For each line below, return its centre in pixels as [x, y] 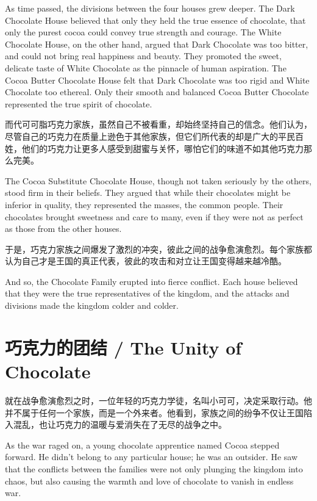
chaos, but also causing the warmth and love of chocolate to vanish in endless [149, 481]
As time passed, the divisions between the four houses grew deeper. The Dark [150, 8]
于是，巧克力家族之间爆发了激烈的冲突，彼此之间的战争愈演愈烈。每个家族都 [158, 249]
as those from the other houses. [63, 229]
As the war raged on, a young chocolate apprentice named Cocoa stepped [142, 445]
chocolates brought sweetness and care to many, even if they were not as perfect [154, 216]
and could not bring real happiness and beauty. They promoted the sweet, [143, 56]
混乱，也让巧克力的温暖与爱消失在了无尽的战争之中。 [120, 424]
